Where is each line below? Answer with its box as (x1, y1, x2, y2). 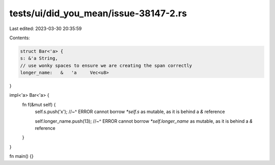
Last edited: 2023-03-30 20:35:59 (9, 25, 82, 32)
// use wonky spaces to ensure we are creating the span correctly (20, 63, 193, 68)
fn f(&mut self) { (22, 101, 56, 107)
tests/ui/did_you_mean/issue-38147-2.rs (9, 8, 187, 19)
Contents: (9, 35, 30, 41)
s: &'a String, (20, 56, 58, 61)
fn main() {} (9, 153, 34, 159)
